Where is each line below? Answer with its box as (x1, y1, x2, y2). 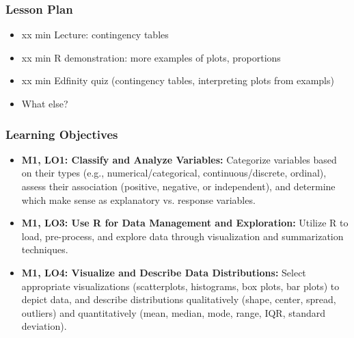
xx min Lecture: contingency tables (21, 27, 169, 42)
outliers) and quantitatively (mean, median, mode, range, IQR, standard (21, 305, 326, 320)
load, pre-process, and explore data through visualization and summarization (21, 229, 344, 243)
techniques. (21, 242, 68, 257)
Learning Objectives (5, 125, 118, 142)
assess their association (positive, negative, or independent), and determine (21, 179, 336, 193)
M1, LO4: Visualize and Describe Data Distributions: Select (21, 265, 306, 279)
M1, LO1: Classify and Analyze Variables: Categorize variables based (21, 152, 337, 166)
